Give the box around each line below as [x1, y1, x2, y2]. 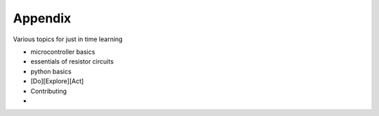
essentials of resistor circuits [30, 57, 114, 66]
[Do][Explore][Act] [30, 77, 84, 85]
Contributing [30, 87, 67, 95]
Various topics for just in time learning [13, 35, 123, 43]
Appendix [13, 10, 72, 26]
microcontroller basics [30, 48, 95, 56]
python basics [30, 67, 72, 75]
